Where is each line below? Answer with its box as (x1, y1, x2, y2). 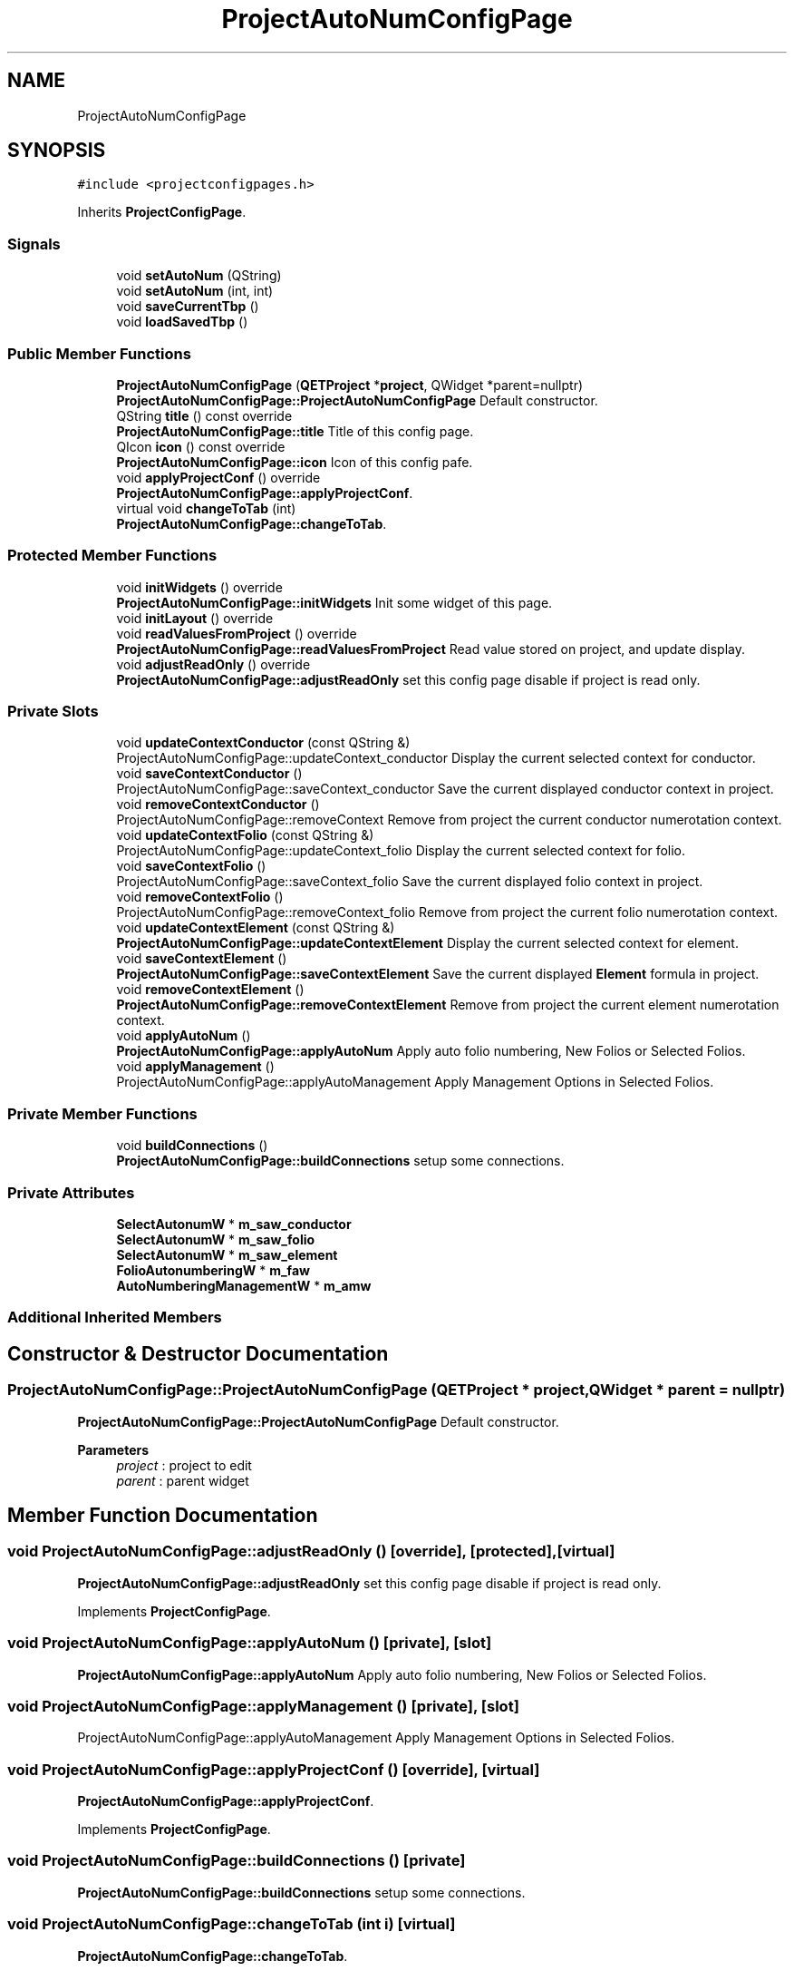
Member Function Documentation (7, 1503, 318, 1527)
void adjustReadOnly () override (116, 656, 311, 672)
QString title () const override (116, 407, 293, 424)
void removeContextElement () (116, 981, 305, 998)
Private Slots (7, 702, 99, 721)
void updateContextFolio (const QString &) (116, 827, 374, 844)
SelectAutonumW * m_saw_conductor (116, 1215, 352, 1232)
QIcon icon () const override (116, 438, 286, 454)
